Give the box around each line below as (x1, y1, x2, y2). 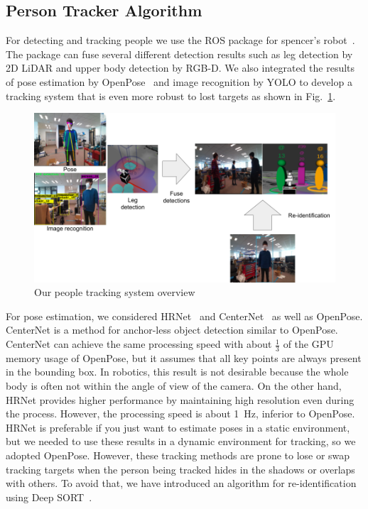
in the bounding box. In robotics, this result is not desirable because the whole (6, 364, 349, 379)
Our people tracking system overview (34, 285, 195, 300)
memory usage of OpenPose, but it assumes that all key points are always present (6, 350, 362, 365)
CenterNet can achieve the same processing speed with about (6, 336, 272, 351)
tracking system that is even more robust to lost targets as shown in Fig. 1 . (6, 88, 336, 103)
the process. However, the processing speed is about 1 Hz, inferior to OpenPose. (6, 406, 355, 421)
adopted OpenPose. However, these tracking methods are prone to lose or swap (6, 448, 350, 463)
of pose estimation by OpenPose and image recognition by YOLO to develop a (6, 74, 352, 89)
